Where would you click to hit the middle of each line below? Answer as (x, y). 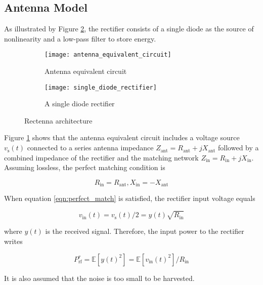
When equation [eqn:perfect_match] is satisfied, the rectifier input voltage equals (130, 198)
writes (13, 241)
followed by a (238, 148)
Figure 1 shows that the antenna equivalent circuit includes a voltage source (122, 137)
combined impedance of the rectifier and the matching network (101, 157)
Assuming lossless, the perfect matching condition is (85, 167)
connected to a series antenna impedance (90, 148)
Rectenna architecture (58, 120)
